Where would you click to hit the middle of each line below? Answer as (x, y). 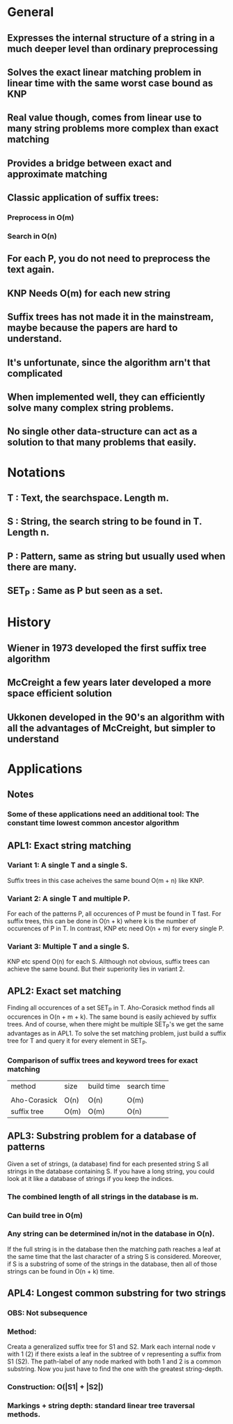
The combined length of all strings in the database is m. (103, 1196)
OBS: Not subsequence (48, 1313)
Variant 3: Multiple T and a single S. (69, 946)
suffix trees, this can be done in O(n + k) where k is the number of (102, 921)
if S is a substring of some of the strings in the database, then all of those (112, 1264)
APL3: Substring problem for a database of (102, 1136)
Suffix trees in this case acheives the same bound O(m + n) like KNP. (106, 880)
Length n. (29, 532)
